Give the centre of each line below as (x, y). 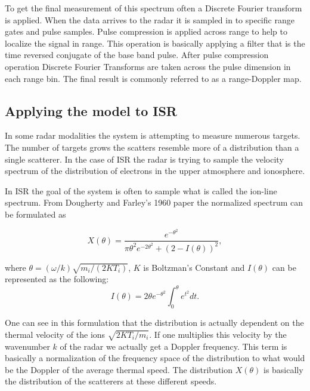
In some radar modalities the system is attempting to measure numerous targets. (153, 135)
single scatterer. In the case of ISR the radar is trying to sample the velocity (144, 159)
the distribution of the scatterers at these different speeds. (111, 381)
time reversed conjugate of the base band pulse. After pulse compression (137, 55)
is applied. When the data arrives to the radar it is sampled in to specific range (150, 19)
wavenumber (27, 346)
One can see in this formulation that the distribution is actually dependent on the (154, 323)
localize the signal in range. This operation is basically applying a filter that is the (155, 43)
